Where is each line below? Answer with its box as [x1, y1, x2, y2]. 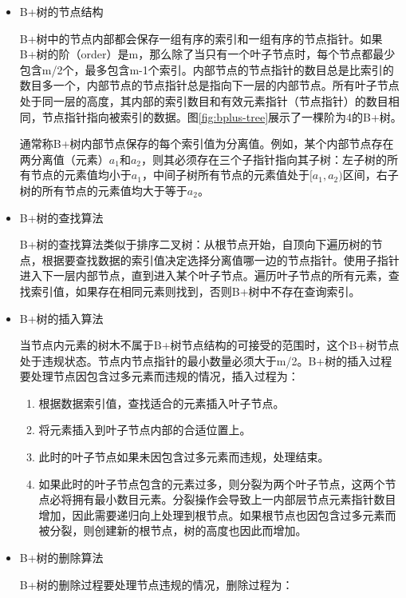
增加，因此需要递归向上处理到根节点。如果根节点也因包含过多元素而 [38, 506, 396, 523]
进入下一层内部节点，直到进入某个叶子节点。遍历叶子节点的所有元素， [19, 267, 388, 284]
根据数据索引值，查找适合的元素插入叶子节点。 [38, 394, 285, 411]
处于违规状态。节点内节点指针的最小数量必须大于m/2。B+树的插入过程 [19, 352, 392, 369]
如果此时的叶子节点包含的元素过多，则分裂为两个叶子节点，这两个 [38, 475, 385, 492]
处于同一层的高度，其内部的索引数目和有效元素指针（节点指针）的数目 [19, 92, 388, 109]
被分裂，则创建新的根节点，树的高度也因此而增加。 [38, 522, 307, 539]
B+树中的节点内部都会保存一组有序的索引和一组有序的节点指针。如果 [19, 30, 383, 46]
